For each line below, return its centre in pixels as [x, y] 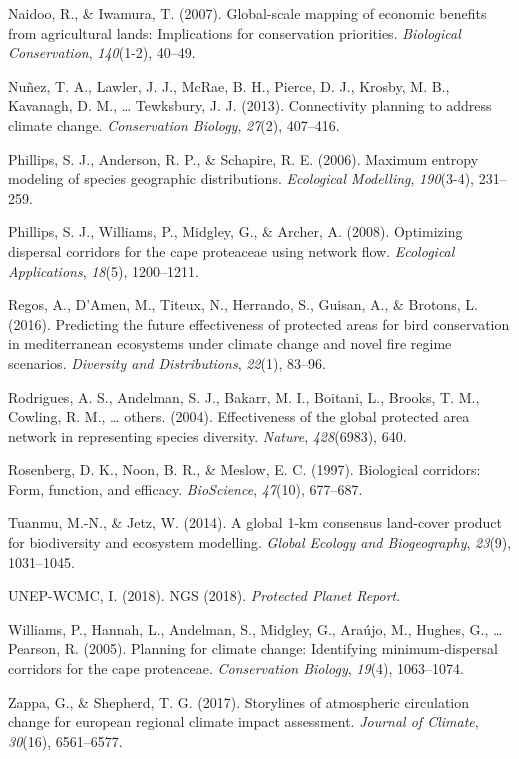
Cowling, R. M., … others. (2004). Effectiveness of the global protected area [239, 416]
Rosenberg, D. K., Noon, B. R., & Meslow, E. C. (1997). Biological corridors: [244, 469]
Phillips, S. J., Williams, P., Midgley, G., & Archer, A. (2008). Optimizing [235, 231]
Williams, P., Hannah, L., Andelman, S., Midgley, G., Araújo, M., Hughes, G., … [255, 628]
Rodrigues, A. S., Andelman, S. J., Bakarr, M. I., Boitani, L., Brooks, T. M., [244, 396]
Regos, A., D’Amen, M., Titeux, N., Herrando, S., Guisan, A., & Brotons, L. [243, 304]
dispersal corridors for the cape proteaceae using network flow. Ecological [231, 250]
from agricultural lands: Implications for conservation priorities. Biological [234, 32]
